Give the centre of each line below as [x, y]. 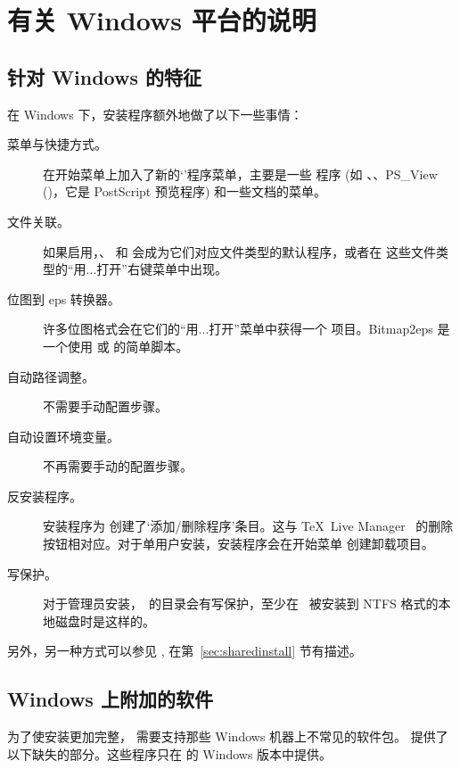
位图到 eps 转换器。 [64, 298]
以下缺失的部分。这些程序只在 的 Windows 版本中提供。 [170, 753]
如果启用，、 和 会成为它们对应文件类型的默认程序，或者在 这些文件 [239, 251]
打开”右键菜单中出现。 [162, 269]
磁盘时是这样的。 [105, 620]
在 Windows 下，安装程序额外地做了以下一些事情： [155, 114]
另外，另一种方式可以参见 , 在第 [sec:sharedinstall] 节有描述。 [185, 651]
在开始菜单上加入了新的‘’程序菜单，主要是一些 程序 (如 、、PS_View [240, 174]
